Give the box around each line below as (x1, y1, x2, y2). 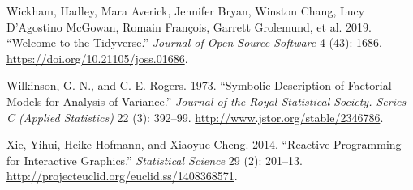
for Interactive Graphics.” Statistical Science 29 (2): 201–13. (6, 151, 303, 168)
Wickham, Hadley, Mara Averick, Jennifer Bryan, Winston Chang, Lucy (6, 2, 365, 19)
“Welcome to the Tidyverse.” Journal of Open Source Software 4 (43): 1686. (6, 34, 382, 51)
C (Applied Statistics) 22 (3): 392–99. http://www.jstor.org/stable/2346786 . (6, 108, 384, 125)
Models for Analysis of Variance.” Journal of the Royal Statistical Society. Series (6, 92, 407, 109)
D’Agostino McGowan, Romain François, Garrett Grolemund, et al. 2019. (6, 18, 372, 35)
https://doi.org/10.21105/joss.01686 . (6, 49, 188, 66)
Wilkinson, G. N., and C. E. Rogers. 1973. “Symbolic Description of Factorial (6, 77, 392, 94)
